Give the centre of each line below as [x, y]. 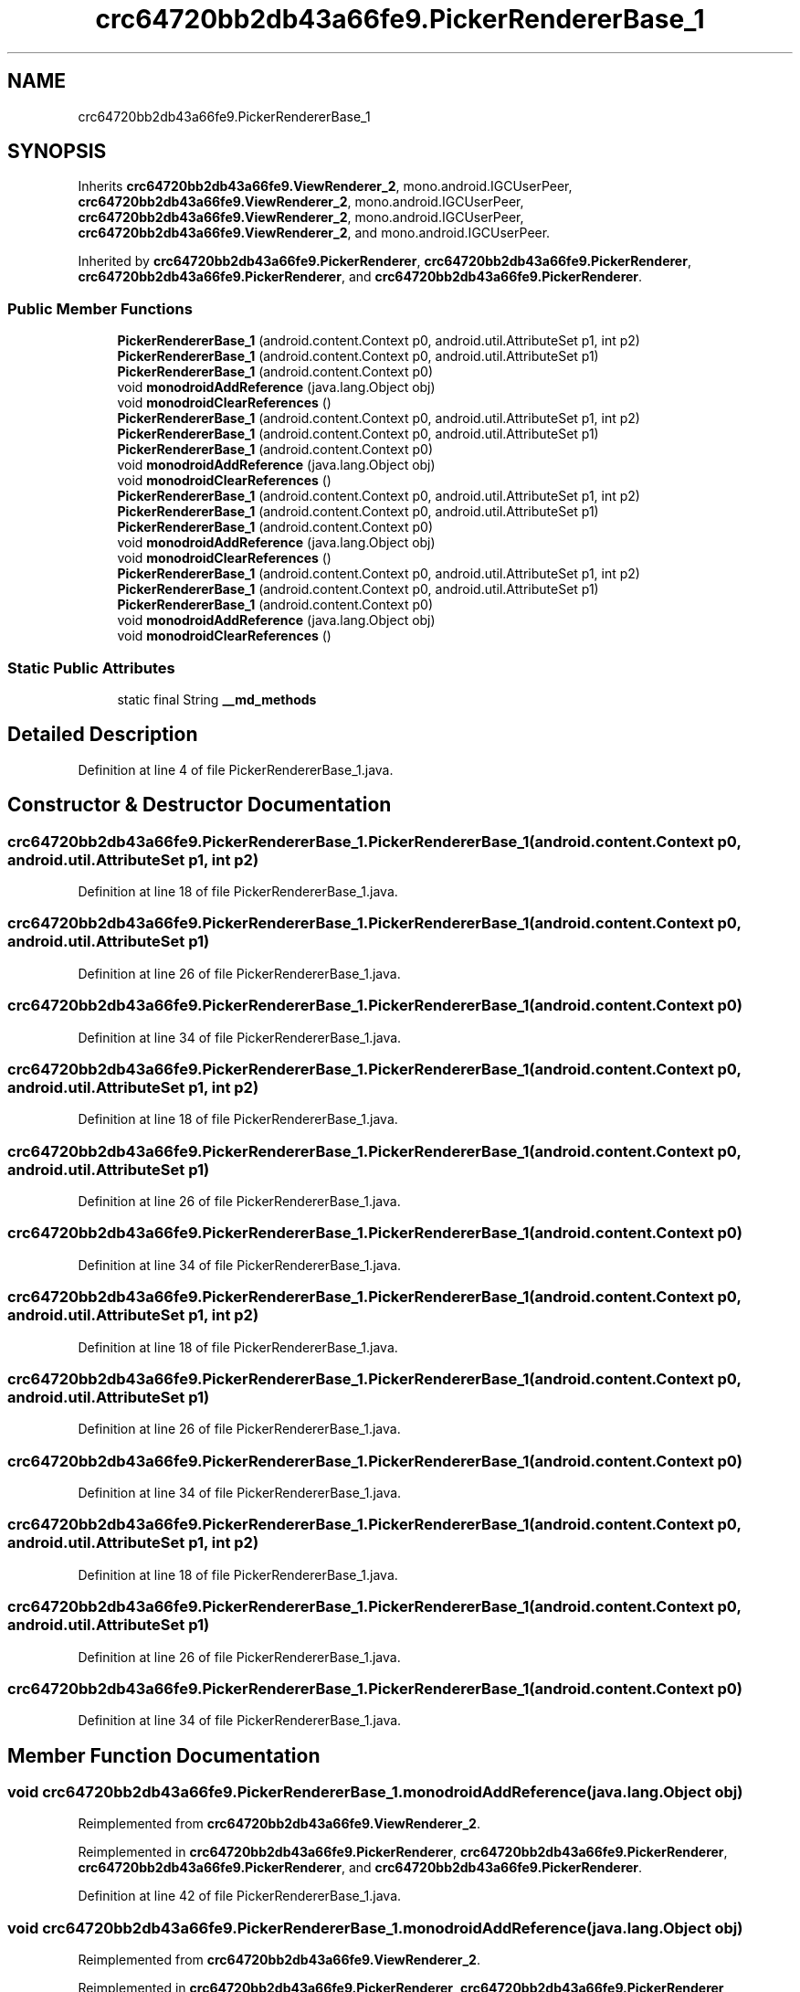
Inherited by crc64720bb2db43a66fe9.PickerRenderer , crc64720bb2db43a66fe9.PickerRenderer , [384, 261]
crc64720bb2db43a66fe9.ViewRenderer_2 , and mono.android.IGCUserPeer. [314, 233]
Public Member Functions [100, 308]
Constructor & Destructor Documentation [200, 805]
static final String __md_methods [217, 699]
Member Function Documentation [164, 1755]
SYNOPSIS [57, 152]
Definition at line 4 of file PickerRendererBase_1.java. [236, 769]
